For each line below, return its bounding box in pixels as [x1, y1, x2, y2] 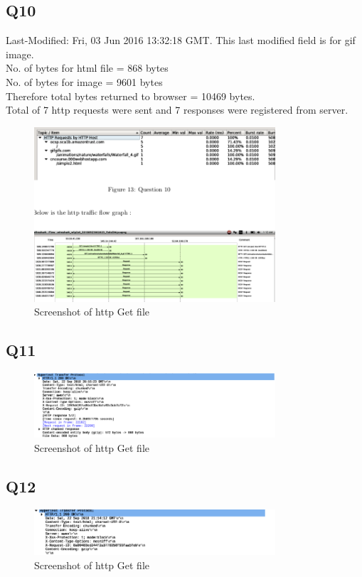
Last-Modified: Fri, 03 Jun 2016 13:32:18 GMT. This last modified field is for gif [6, 33, 356, 48]
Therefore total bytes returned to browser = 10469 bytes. [6, 88, 255, 103]
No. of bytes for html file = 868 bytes [6, 60, 169, 75]
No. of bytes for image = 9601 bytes [6, 74, 163, 89]
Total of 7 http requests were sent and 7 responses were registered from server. [6, 102, 348, 117]
